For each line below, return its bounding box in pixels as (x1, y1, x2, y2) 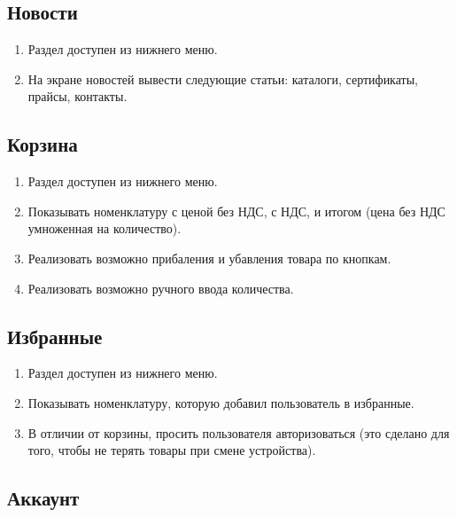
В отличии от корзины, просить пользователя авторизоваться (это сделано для (27, 423, 450, 442)
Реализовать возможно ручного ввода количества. (27, 278, 294, 297)
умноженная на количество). (27, 219, 182, 238)
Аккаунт (7, 484, 80, 512)
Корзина (7, 130, 78, 158)
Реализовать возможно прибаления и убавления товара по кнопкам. (27, 248, 391, 267)
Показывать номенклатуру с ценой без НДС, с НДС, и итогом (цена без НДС (27, 201, 445, 220)
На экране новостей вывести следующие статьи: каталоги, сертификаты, (27, 69, 418, 88)
